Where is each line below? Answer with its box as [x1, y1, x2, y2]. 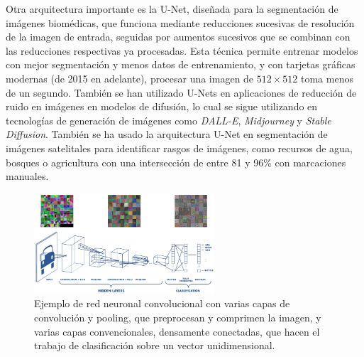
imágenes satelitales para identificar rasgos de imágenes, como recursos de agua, [6, 140, 353, 155]
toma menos [300, 70, 353, 85]
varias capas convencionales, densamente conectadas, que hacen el [34, 324, 320, 339]
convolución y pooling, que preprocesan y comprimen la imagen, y [34, 310, 321, 325]
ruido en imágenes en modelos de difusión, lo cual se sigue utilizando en [6, 99, 318, 114]
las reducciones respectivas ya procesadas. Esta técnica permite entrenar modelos [6, 43, 358, 58]
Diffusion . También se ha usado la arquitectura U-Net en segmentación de [6, 127, 328, 142]
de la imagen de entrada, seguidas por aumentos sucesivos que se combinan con [6, 29, 351, 44]
